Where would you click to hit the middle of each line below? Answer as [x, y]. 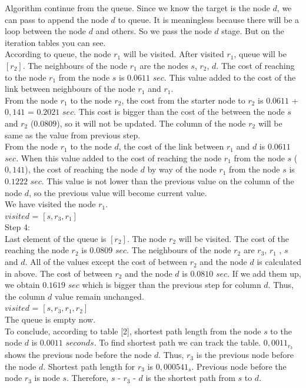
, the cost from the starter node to [183, 100]
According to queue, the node [58, 54]
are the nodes [164, 65]
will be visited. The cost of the [234, 238]
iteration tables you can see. [55, 42]
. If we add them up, [264, 273]
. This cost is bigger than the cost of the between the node [179, 112]
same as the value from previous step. [73, 135]
